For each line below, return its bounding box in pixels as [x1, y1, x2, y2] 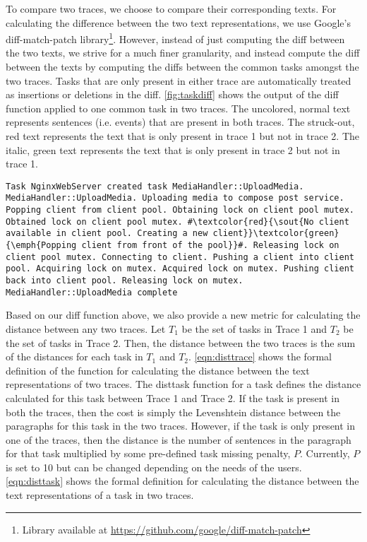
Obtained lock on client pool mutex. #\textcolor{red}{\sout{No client [6, 216, 349, 227]
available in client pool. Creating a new [6, 228, 208, 239]
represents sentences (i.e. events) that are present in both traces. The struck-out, [6, 114, 355, 129]
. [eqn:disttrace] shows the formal [188, 349, 332, 364]
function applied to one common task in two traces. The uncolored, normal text [6, 100, 351, 115]
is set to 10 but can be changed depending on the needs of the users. [6, 459, 302, 474]
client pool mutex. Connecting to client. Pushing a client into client [6, 252, 354, 262]
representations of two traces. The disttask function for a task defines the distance [6, 377, 361, 391]
